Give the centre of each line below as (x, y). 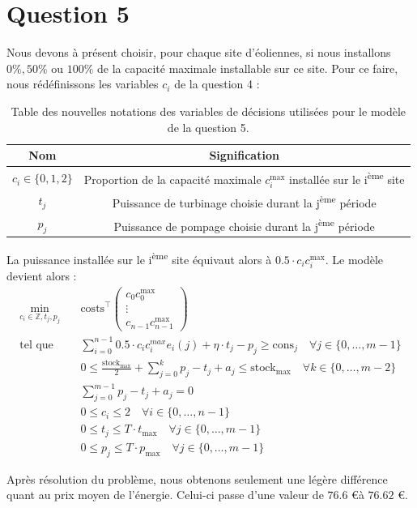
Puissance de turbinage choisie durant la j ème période (244, 201)
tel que (36, 345)
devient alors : (42, 276)
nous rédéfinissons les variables (83, 84)
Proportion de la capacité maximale (172, 179)
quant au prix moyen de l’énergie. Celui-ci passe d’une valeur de (165, 495)
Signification (244, 155)
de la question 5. (208, 127)
